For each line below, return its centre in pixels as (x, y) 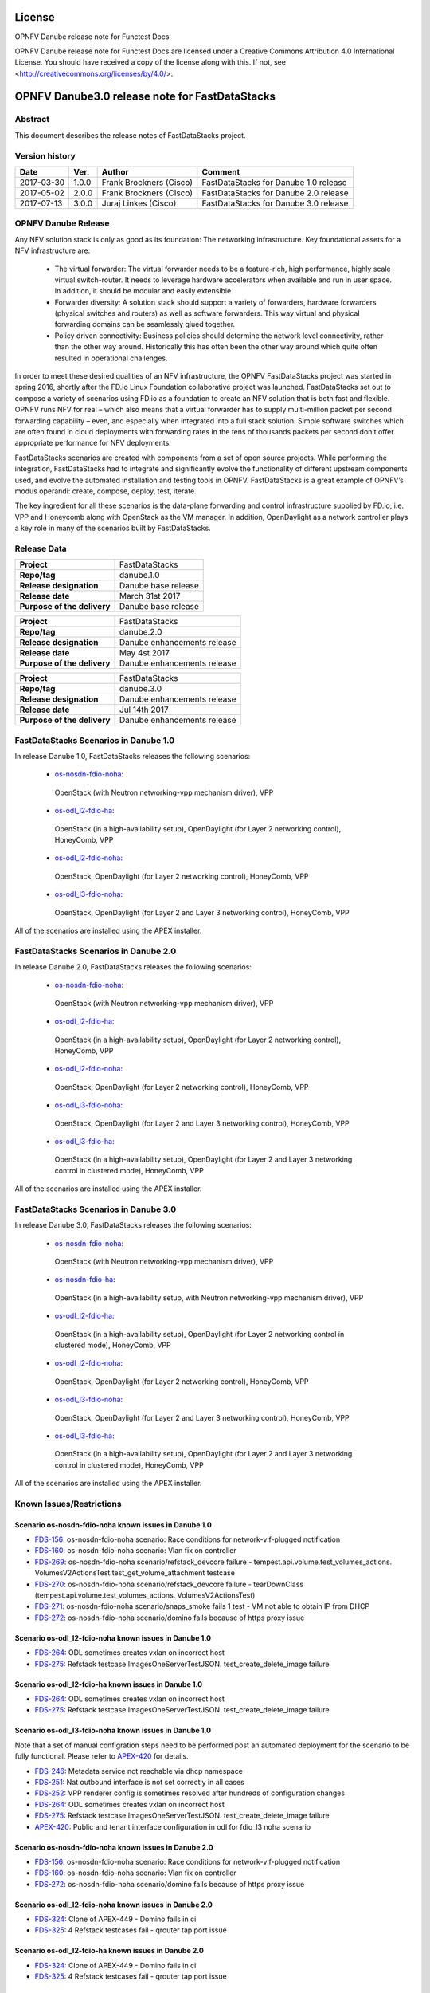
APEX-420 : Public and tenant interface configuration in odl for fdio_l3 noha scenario (172, 1826)
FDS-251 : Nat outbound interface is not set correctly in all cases (139, 1782)
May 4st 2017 (145, 653)
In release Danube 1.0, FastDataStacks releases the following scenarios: (133, 756)
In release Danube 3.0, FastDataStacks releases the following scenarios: (133, 1225)
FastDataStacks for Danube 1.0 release (274, 182)
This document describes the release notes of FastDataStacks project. (130, 135)
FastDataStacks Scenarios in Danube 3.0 (96, 1209)
